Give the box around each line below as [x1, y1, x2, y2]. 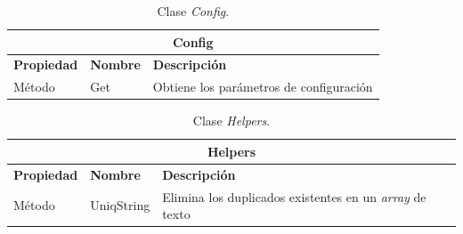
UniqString [90, 196, 150, 214]
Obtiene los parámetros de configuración [152, 77, 373, 96]
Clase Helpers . [192, 111, 271, 130]
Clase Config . [157, 2, 230, 20]
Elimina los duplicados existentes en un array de [162, 187, 426, 206]
